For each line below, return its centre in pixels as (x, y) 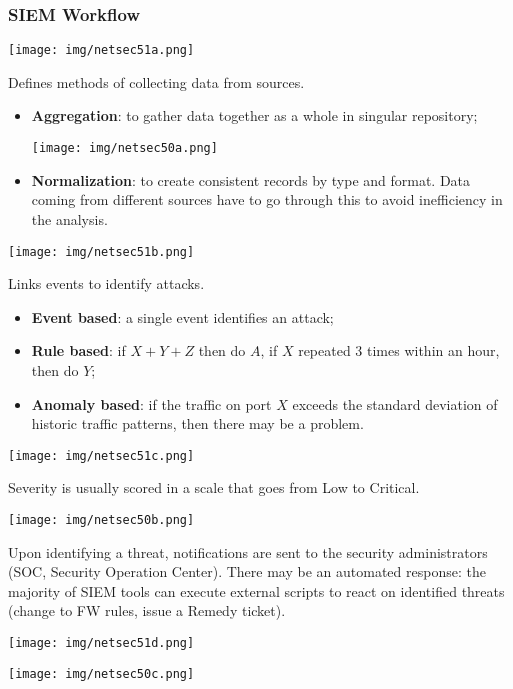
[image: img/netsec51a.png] (101, 50)
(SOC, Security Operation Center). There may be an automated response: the (247, 571)
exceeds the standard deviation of (395, 403)
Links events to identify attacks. (106, 283)
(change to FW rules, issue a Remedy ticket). (147, 610)
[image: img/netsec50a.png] (124, 148)
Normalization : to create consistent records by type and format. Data (251, 179)
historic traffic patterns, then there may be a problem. (197, 423)
